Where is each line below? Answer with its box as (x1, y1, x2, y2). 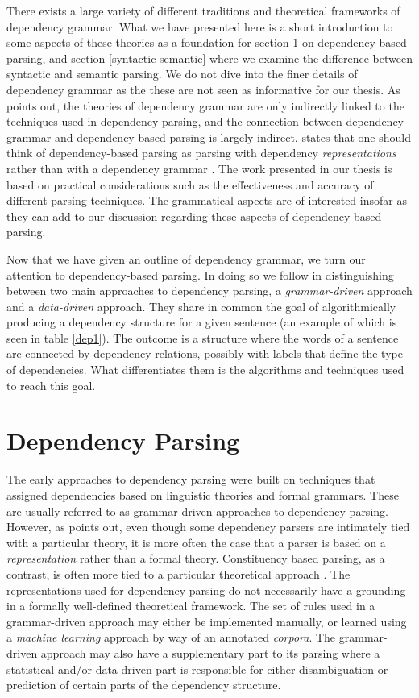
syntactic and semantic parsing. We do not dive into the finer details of (6, 65, 358, 82)
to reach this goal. (6, 376, 96, 393)
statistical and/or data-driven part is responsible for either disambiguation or (6, 660, 388, 677)
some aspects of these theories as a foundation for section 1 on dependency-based (6, 34, 407, 51)
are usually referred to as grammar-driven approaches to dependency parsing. (6, 502, 388, 519)
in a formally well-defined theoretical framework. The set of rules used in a (6, 597, 375, 614)
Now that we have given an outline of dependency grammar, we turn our (6, 250, 366, 267)
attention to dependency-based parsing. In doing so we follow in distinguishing (6, 266, 394, 283)
